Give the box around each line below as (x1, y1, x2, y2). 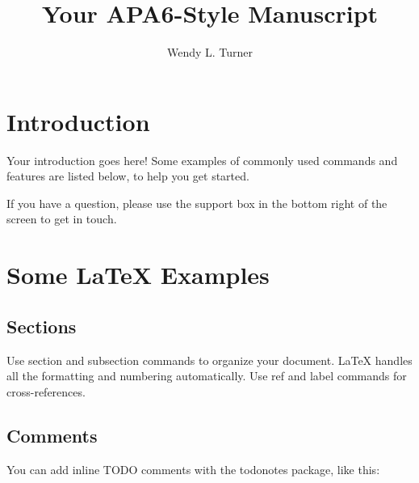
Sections (6, 313, 77, 338)
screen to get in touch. (6, 210, 117, 227)
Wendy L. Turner (166, 44, 253, 61)
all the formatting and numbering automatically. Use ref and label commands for (6, 367, 407, 384)
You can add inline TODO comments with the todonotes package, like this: (6, 460, 380, 477)
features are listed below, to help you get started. (6, 167, 249, 184)
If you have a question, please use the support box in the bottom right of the (6, 194, 388, 211)
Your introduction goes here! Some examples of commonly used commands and (6, 151, 398, 168)
